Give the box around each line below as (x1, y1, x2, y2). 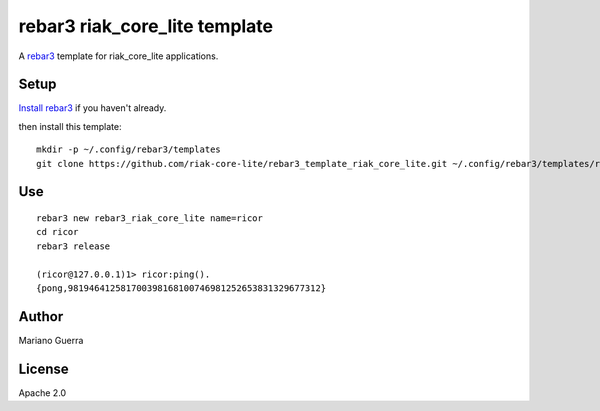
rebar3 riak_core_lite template (18, 15, 274, 37)
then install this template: (18, 120, 122, 132)
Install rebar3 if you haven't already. (18, 102, 167, 114)
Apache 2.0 (18, 386, 67, 399)
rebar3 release (36, 240, 111, 252)
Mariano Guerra (18, 334, 84, 346)
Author (18, 308, 64, 325)
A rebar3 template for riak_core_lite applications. (18, 50, 219, 62)
